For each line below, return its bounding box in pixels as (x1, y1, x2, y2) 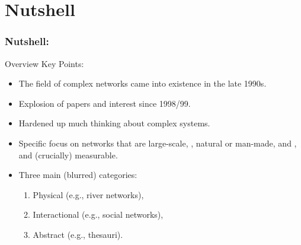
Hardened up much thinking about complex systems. (18, 117, 210, 129)
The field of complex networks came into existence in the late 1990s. (18, 77, 267, 90)
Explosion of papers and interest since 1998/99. (18, 97, 191, 109)
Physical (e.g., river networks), (33, 188, 144, 201)
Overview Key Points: (5, 57, 84, 69)
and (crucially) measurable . (18, 148, 118, 161)
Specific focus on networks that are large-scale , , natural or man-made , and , (18, 136, 297, 149)
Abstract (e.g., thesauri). (33, 228, 123, 240)
